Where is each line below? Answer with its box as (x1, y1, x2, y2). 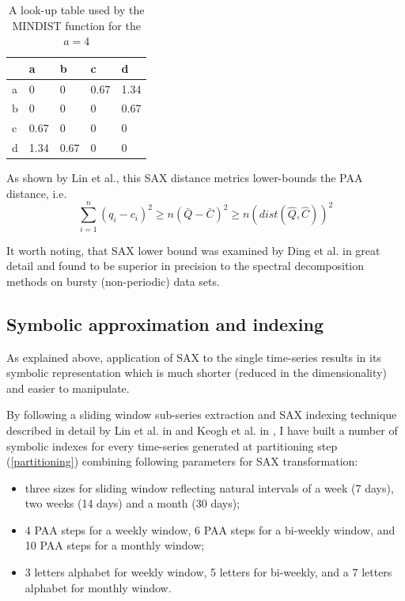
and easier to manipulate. (6, 379, 130, 396)
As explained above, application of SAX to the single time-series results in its (6, 348, 381, 365)
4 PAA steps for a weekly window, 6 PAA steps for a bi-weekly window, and (25, 521, 396, 538)
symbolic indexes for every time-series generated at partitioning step (6, 437, 338, 454)
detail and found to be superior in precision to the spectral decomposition (6, 257, 365, 274)
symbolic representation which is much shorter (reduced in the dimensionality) (6, 364, 387, 381)
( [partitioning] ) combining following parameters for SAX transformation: (6, 453, 358, 470)
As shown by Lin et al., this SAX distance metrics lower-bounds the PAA (6, 169, 363, 186)
